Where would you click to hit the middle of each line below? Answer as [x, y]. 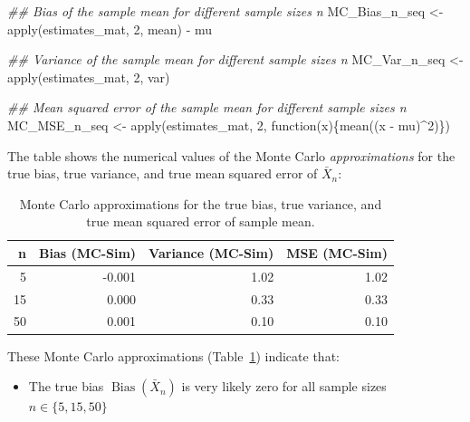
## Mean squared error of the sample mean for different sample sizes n [207, 107]
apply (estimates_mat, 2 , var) [89, 77]
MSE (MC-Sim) [337, 252]
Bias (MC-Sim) [88, 252]
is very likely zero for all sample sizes [284, 386]
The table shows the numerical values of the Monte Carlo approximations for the [231, 155]
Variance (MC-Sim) [211, 252]
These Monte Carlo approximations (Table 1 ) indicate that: [173, 355]
